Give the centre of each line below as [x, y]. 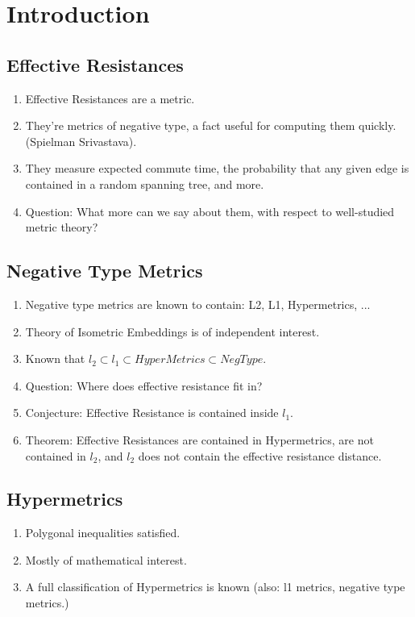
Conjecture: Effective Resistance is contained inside [152, 413]
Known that [55, 359]
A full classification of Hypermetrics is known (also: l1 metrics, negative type [215, 587]
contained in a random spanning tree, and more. [145, 183]
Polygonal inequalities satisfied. [103, 533]
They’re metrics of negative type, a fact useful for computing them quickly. [211, 125]
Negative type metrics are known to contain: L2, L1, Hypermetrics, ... [198, 304]
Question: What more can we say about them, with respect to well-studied [210, 211]
